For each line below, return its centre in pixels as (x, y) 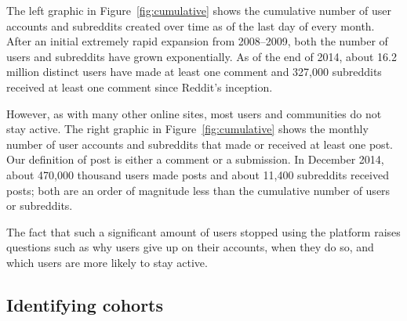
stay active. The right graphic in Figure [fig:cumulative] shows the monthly (187, 129)
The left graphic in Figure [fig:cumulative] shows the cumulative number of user (199, 10)
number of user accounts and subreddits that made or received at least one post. (200, 144)
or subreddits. (40, 206)
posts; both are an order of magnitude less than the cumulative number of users (198, 190)
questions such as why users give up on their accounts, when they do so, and (190, 247)
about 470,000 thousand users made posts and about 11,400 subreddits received (198, 174)
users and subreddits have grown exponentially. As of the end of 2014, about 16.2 (202, 56)
